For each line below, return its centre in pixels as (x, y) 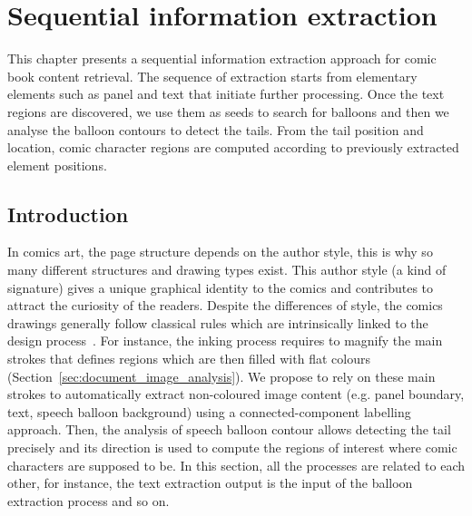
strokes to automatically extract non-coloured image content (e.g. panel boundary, (236, 394)
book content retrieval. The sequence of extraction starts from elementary (212, 76)
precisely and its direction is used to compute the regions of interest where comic (232, 448)
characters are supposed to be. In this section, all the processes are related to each (236, 465)
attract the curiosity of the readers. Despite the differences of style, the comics (225, 305)
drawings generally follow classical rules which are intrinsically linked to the (218, 322)
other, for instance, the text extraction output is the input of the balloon (210, 483)
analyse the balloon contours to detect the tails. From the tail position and (216, 129)
